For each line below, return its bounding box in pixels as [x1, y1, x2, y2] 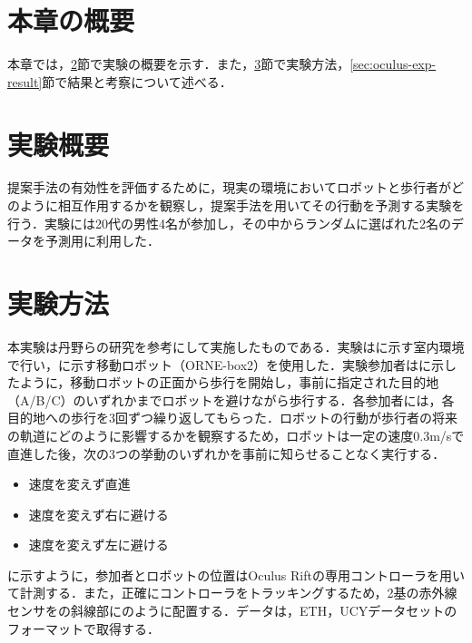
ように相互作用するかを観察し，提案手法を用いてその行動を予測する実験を [19, 196, 465, 215]
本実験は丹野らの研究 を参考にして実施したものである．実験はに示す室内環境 [7, 336, 465, 356]
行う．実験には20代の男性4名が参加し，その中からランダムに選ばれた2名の [7, 213, 451, 232]
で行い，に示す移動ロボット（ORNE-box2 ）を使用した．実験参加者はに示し [7, 355, 457, 374]
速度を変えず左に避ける [28, 535, 169, 554]
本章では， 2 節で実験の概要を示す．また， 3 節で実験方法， [7, 54, 350, 73]
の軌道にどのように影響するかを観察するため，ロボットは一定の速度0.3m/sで [7, 425, 465, 444]
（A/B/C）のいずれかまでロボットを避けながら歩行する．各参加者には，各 [7, 390, 455, 409]
